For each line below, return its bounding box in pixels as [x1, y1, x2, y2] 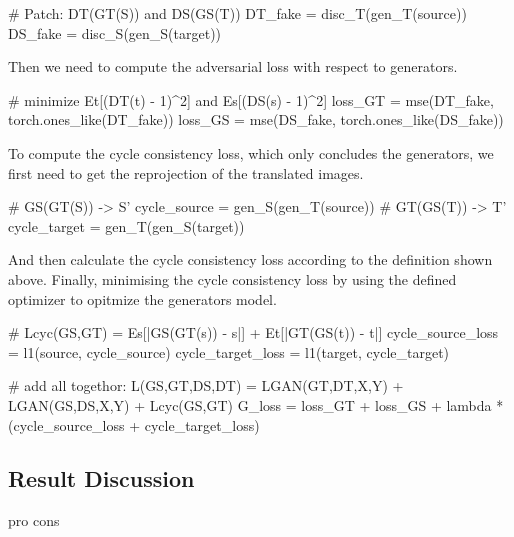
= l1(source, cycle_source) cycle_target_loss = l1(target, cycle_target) [8, 341, 450, 362]
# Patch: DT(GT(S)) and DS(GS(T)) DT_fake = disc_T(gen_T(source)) [8, 3, 467, 23]
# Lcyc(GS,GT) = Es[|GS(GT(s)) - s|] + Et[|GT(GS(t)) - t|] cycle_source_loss [8, 322, 499, 343]
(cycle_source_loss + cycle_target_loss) [8, 414, 260, 435]
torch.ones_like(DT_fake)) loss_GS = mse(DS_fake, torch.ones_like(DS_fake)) [8, 109, 504, 130]
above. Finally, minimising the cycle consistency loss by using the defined [8, 268, 457, 289]
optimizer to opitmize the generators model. [8, 288, 277, 309]
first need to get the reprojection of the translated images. [8, 162, 364, 183]
